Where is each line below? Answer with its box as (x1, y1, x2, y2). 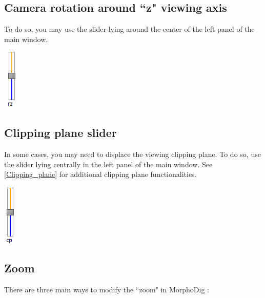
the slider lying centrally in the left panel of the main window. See (4, 158, 213, 169)
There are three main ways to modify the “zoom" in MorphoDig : (4, 284, 209, 294)
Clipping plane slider (4, 125, 117, 141)
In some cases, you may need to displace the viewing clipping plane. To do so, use (4, 149, 261, 160)
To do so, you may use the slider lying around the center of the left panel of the (4, 24, 255, 34)
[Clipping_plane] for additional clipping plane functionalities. (4, 169, 197, 180)
